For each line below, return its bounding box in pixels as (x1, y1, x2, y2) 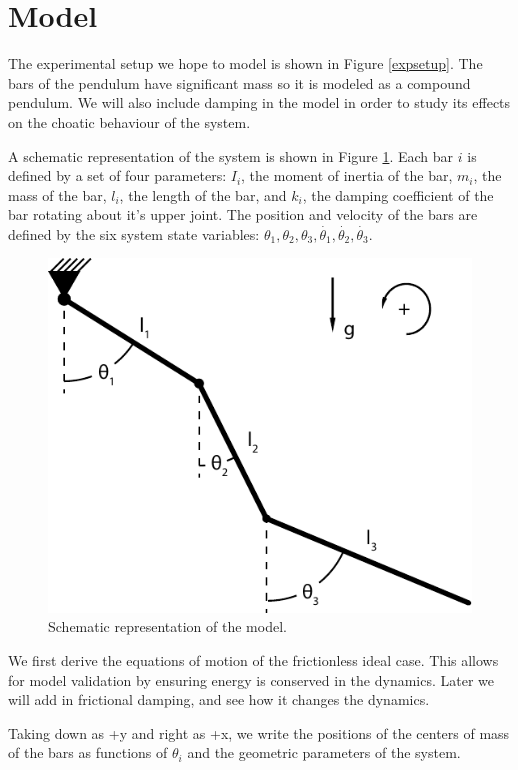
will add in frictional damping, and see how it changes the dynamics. (8, 689, 430, 710)
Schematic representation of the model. (48, 616, 287, 637)
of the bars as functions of (8, 742, 168, 763)
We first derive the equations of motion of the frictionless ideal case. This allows (8, 650, 499, 671)
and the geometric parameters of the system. (187, 742, 461, 763)
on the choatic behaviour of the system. (8, 111, 251, 132)
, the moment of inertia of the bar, (241, 165, 453, 186)
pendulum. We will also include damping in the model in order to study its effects (8, 92, 511, 113)
